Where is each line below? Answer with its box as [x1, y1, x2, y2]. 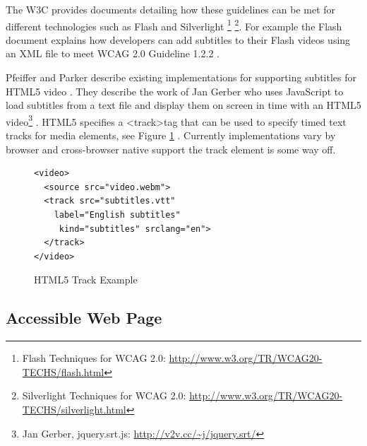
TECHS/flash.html [22, 364, 104, 379]
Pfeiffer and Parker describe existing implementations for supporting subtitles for [6, 70, 356, 85]
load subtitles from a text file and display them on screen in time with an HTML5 [6, 98, 361, 112]
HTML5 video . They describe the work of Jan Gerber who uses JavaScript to [6, 83, 344, 98]
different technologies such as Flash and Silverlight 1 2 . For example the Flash [6, 16, 342, 33]
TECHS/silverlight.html [22, 401, 126, 416]
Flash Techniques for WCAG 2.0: [22, 351, 166, 365]
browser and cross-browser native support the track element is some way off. [6, 141, 336, 156]
